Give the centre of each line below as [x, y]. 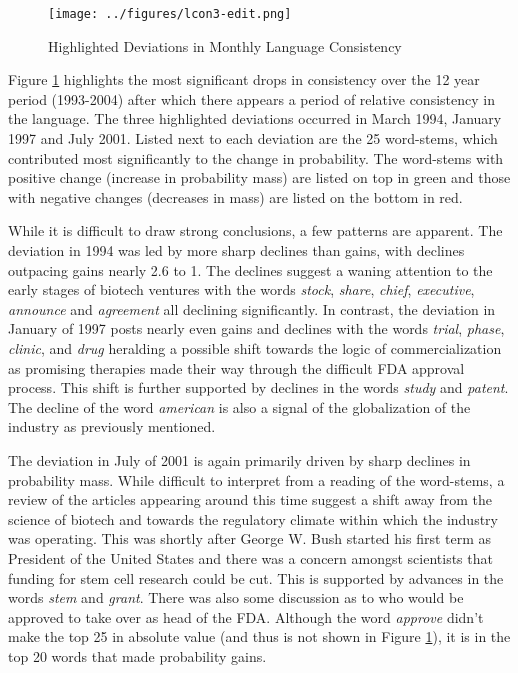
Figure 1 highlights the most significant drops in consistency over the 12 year [244, 79]
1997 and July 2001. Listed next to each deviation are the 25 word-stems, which [253, 138]
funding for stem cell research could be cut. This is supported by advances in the [256, 577]
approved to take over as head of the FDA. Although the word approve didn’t [246, 616]
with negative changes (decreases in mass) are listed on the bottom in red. [235, 196]
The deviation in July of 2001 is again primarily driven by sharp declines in [239, 459]
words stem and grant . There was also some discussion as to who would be [236, 597]
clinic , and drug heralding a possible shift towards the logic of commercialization [255, 347]
